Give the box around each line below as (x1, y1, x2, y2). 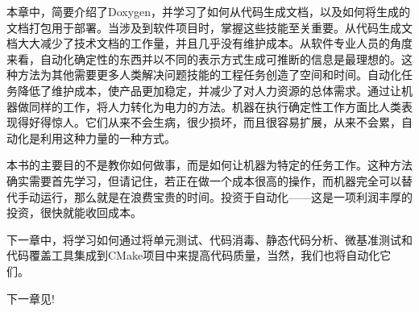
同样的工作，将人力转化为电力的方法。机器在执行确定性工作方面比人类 (28, 98, 401, 114)
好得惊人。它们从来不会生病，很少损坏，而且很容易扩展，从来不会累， (28, 114, 401, 131)
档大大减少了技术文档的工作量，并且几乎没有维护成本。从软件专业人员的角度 (6, 35, 413, 52)
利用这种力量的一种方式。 (39, 129, 176, 146)
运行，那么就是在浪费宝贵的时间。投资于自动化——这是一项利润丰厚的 (39, 188, 413, 205)
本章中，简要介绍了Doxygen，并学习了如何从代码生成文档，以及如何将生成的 (6, 3, 411, 19)
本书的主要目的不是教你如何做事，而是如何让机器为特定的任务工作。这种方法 (6, 156, 413, 173)
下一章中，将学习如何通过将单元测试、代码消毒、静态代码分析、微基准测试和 (6, 231, 413, 248)
